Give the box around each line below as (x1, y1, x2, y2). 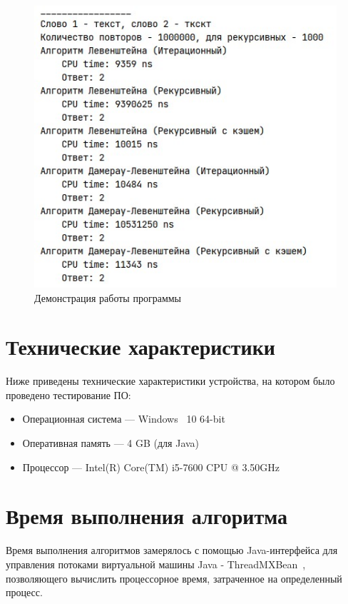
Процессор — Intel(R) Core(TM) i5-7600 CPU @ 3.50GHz (22, 459, 280, 474)
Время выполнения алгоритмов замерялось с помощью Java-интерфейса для (6, 543, 338, 558)
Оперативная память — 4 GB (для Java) (22, 436, 200, 451)
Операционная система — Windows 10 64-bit (22, 411, 225, 426)
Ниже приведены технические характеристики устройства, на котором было (6, 373, 335, 388)
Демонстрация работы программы (34, 290, 182, 305)
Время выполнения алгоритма (6, 501, 288, 530)
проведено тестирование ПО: (6, 387, 131, 402)
